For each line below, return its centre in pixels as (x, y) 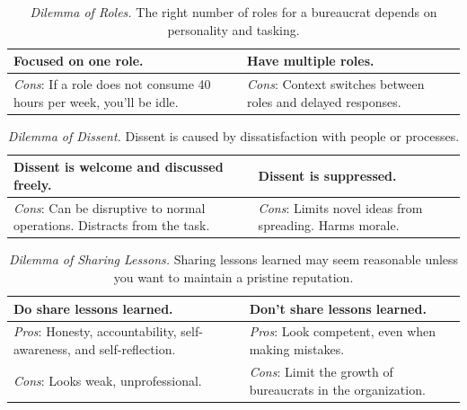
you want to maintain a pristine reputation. (233, 277)
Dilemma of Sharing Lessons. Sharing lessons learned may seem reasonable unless (233, 259)
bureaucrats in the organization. (337, 389)
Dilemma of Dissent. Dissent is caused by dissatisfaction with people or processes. (233, 135)
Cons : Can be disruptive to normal (110, 207)
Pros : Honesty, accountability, (95, 331)
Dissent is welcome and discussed (119, 167)
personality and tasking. (233, 29)
